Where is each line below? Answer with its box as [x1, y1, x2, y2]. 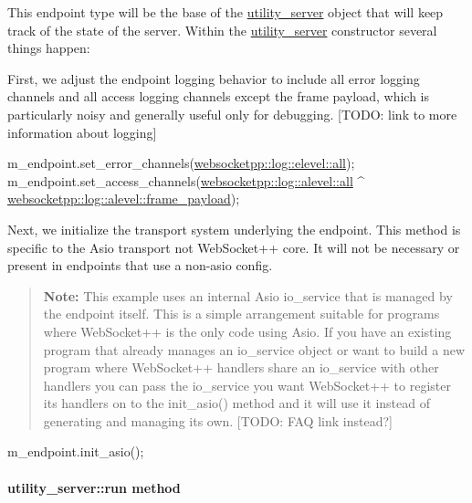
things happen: [7, 38, 90, 58]
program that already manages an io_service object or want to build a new [43, 340, 465, 359]
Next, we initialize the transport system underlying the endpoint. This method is [7, 219, 461, 238]
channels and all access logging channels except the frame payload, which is [7, 87, 429, 106]
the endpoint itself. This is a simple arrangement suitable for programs [43, 304, 440, 323]
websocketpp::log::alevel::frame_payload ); [7, 189, 240, 208]
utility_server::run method [7, 477, 181, 497]
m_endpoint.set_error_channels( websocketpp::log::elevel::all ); [7, 153, 355, 173]
